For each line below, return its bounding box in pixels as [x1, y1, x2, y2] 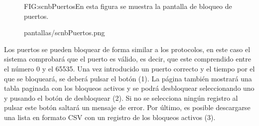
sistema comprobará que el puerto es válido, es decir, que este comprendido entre [4, 54, 252, 64]
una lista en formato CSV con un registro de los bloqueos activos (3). [4, 112, 216, 122]
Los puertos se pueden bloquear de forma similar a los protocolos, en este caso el [4, 44, 251, 54]
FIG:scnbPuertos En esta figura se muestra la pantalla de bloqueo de [24, 1, 232, 11]
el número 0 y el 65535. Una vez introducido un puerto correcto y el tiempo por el [4, 63, 255, 73]
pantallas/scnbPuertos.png [24, 27, 105, 38]
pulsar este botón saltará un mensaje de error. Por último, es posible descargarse [4, 102, 251, 113]
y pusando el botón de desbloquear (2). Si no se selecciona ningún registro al [4, 92, 238, 103]
